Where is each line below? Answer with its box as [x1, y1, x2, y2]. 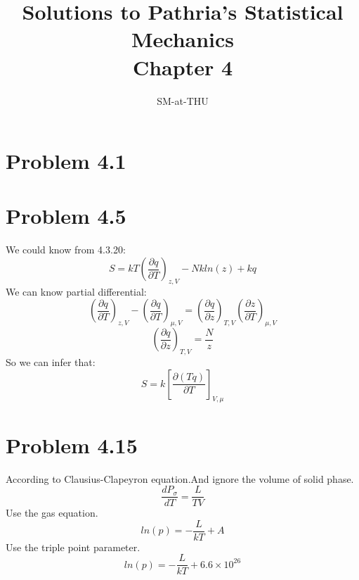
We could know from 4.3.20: [6, 242, 126, 257]
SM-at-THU [157, 93, 209, 108]
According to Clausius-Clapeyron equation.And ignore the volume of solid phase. [6, 471, 354, 486]
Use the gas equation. [6, 505, 98, 520]
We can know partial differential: [6, 284, 147, 298]
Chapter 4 [132, 52, 233, 81]
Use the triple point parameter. [6, 539, 141, 554]
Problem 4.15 [6, 430, 138, 459]
